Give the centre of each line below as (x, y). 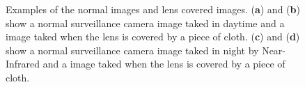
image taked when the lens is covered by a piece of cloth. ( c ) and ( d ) (153, 37)
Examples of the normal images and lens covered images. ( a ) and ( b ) (153, 9)
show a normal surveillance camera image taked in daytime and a (145, 23)
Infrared (23, 64)
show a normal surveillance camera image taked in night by (132, 50)
